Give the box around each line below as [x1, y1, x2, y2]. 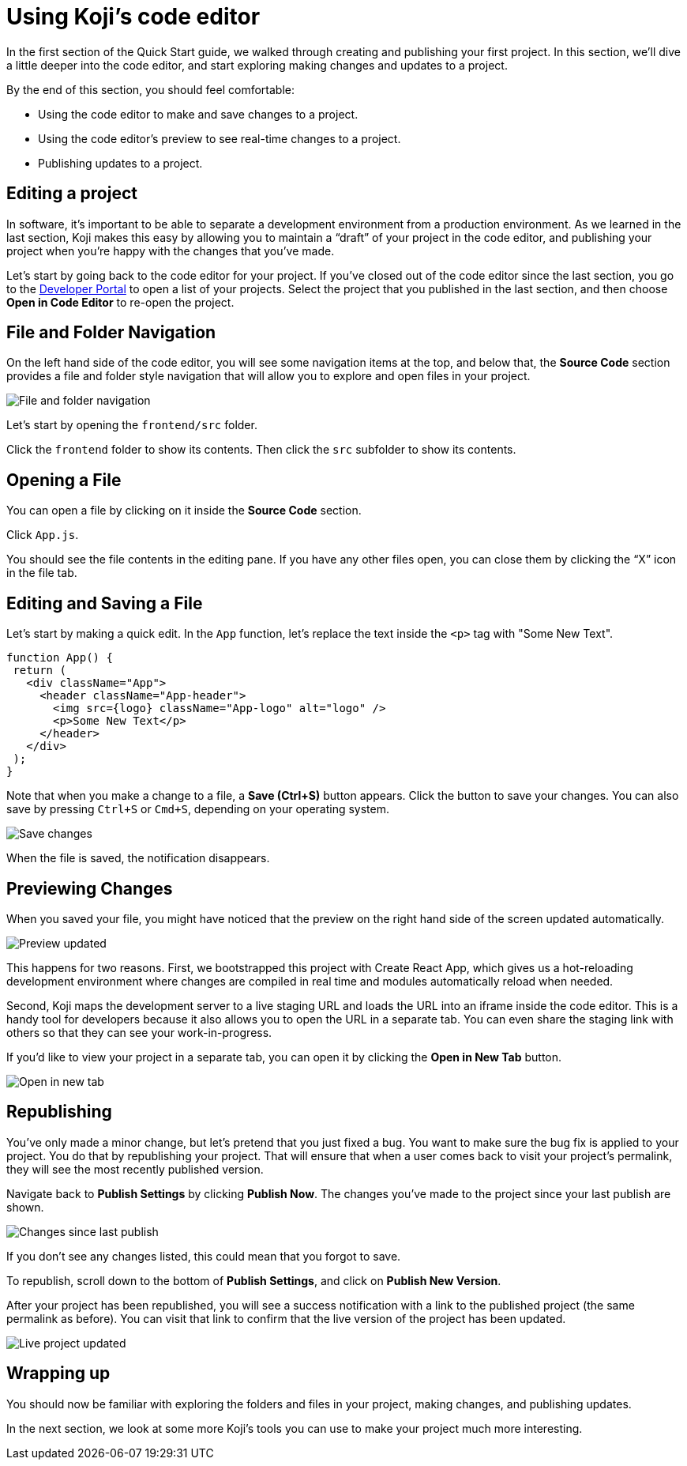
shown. [6, 1200, 44, 1214]
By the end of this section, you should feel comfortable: [6, 82, 295, 96]
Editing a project [6, 183, 137, 204]
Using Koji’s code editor [6, 3, 261, 30]
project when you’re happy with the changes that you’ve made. [6, 243, 335, 258]
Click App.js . [6, 528, 79, 542]
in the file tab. [6, 566, 77, 580]
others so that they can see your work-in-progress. [6, 1025, 272, 1039]
